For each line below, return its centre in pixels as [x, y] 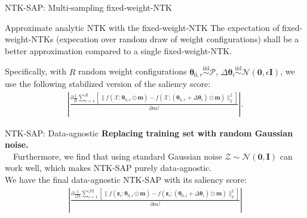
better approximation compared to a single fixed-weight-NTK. [119, 50]
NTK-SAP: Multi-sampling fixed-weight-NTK [88, 7]
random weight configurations [133, 71]
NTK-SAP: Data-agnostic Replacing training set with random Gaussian [149, 133]
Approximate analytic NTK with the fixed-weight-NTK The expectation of [142, 27]
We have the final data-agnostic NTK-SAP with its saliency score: [126, 180]
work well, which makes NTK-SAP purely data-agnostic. [108, 168]
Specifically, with [36, 71]
